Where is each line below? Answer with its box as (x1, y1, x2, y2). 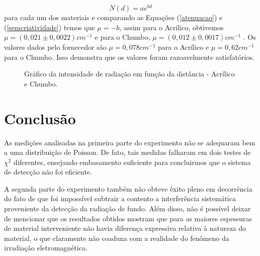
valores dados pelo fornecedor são (4, 42, 107, 52)
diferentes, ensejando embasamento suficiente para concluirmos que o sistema (14, 156, 251, 167)
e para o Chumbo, (95, 32, 150, 42)
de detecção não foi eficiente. (4, 166, 92, 177)
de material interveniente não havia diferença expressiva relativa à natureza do (4, 223, 246, 233)
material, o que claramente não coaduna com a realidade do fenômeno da (4, 232, 229, 243)
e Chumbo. (24, 78, 58, 89)
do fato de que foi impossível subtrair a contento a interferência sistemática (4, 193, 236, 204)
